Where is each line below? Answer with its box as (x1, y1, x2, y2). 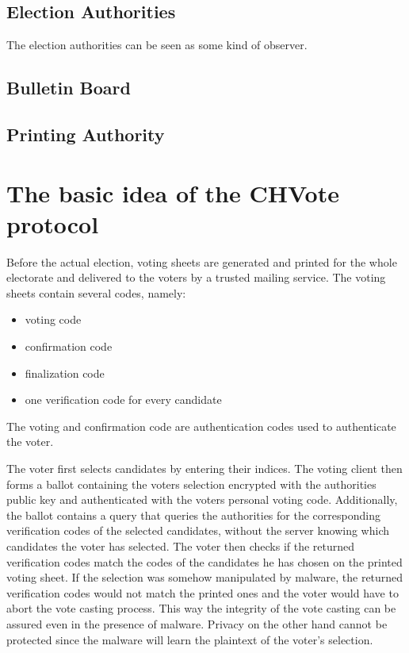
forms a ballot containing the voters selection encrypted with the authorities (6, 475, 377, 492)
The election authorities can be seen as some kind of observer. (6, 36, 308, 53)
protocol (6, 207, 99, 240)
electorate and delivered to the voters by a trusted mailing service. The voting (6, 269, 386, 286)
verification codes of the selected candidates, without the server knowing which (6, 522, 390, 539)
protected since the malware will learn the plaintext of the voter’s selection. (6, 631, 373, 647)
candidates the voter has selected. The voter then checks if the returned (6, 537, 355, 554)
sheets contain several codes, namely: (6, 284, 186, 301)
